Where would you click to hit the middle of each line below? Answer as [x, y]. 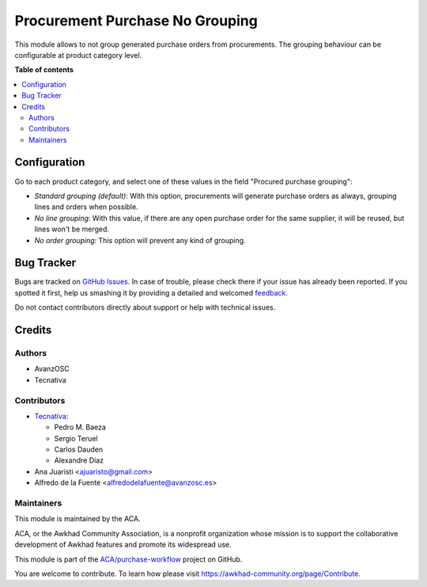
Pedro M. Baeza [80, 427]
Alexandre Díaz [79, 460]
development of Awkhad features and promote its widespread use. [123, 545]
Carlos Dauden [78, 450]
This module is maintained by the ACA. [78, 519]
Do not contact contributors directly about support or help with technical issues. [145, 307]
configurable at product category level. [78, 55]
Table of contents [44, 70]
